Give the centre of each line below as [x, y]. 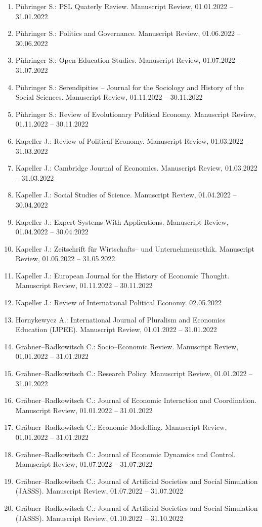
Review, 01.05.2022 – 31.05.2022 [65, 258]
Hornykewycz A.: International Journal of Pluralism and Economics [120, 319]
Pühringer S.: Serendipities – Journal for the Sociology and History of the [129, 87]
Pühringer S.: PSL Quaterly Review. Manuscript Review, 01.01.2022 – [124, 6]
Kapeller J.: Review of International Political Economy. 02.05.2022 [119, 302]
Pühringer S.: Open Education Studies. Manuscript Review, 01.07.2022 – [128, 60]
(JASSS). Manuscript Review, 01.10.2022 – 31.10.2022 [99, 518]
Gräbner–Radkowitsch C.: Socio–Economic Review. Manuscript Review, [127, 346]
